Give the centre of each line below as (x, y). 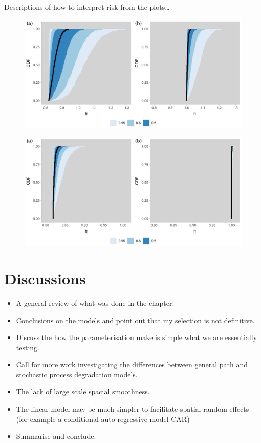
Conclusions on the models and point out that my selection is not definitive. (135, 320)
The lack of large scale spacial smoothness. (83, 392)
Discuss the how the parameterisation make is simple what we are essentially (137, 337)
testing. (28, 347)
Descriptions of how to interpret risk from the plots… (87, 7)
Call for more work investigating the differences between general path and (132, 364)
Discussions (45, 278)
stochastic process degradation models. (77, 374)
